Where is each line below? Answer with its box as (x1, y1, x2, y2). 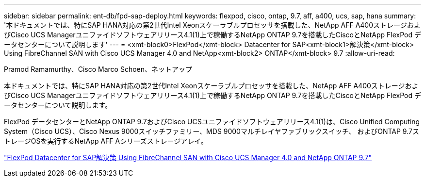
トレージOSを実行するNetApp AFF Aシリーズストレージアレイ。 (4, 137, 208, 145)
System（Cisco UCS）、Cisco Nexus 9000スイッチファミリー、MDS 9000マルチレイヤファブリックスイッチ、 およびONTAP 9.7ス (4, 127, 419, 135)
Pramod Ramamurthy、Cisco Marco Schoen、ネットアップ (4, 65, 193, 73)
